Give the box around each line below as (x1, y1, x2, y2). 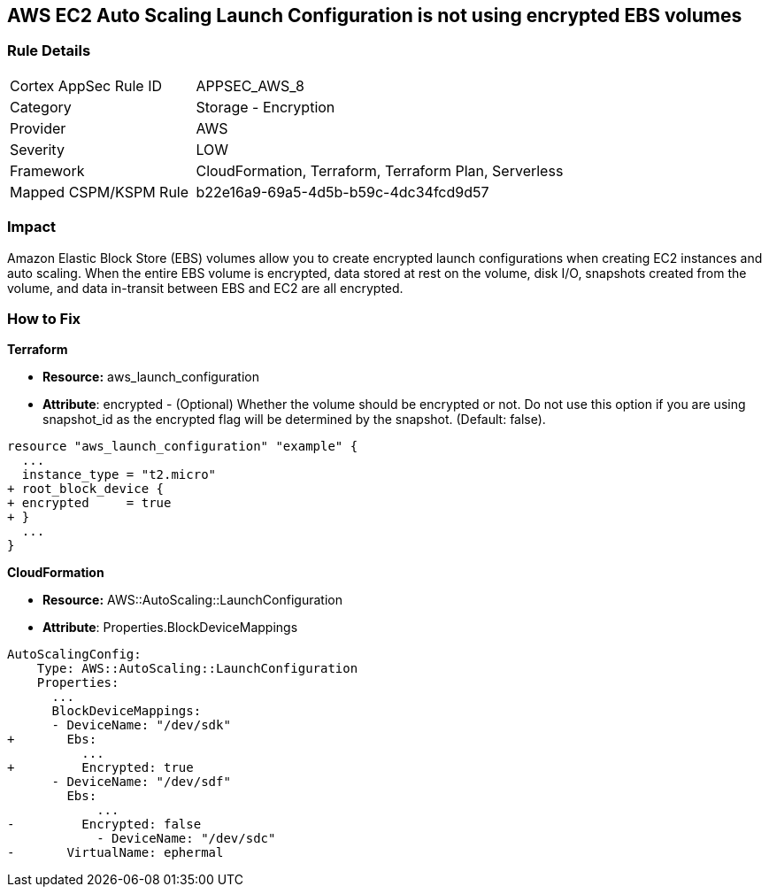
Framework (10, 161, 85, 180)
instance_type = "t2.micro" (21, 467, 217, 482)
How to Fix (7, 309, 81, 328)
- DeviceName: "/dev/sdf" (51, 775, 231, 790)
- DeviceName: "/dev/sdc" (96, 831, 276, 846)
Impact (7, 218, 57, 236)
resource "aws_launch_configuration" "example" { (7, 439, 358, 454)
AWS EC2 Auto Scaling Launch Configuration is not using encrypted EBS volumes (7, 4, 742, 27)
